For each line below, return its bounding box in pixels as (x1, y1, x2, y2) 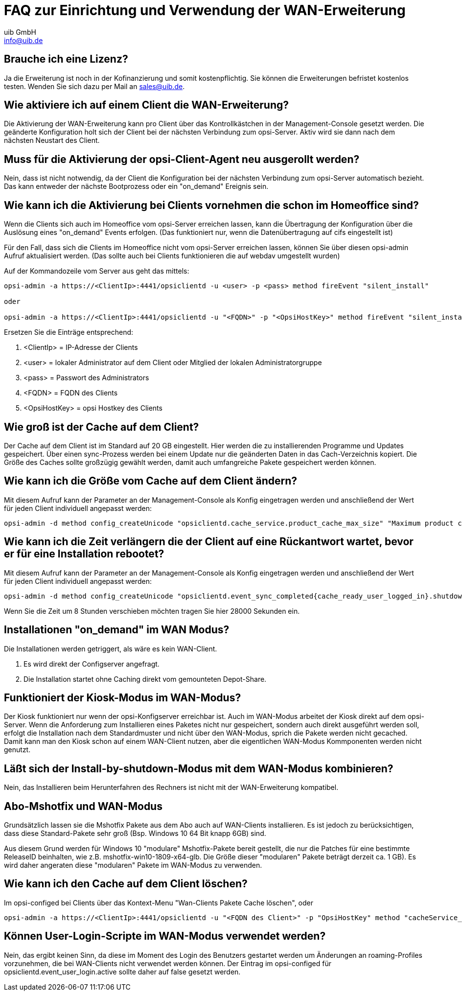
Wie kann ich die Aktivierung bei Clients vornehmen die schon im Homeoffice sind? (4, 199, 419, 211)
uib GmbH (4, 27, 36, 36)
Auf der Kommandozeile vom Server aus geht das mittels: (4, 267, 189, 276)
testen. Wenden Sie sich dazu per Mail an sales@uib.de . (4, 82, 185, 91)
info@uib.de (4, 36, 43, 45)
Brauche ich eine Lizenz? (4, 53, 128, 66)
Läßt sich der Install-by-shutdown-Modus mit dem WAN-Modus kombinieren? (4, 762, 393, 775)
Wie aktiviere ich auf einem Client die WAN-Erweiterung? (4, 99, 289, 112)
